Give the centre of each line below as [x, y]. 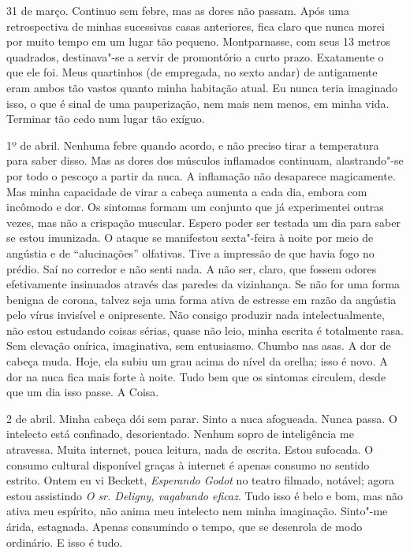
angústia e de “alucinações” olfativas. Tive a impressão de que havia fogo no [190, 252]
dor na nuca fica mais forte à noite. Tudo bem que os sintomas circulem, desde [196, 376]
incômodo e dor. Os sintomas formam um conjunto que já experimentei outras [195, 207]
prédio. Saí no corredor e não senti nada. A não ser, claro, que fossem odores [192, 268]
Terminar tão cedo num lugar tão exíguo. [106, 119]
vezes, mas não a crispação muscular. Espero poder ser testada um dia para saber [203, 222]
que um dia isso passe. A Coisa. [83, 392]
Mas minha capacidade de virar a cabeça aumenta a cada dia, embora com [187, 191]
